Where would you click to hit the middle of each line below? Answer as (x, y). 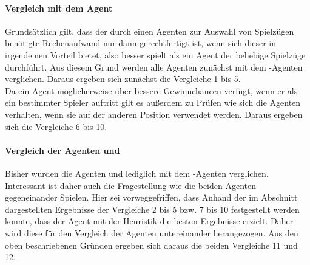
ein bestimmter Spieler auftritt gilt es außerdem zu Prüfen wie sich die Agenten (153, 102)
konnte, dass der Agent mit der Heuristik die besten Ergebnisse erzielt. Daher (149, 221)
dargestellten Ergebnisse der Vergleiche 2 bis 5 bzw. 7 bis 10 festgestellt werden (152, 209)
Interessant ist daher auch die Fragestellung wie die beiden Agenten (130, 185)
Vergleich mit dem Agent (59, 8)
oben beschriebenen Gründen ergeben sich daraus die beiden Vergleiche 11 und (151, 245)
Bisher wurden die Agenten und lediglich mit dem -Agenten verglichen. (137, 173)
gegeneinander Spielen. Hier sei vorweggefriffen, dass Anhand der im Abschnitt (151, 197)
